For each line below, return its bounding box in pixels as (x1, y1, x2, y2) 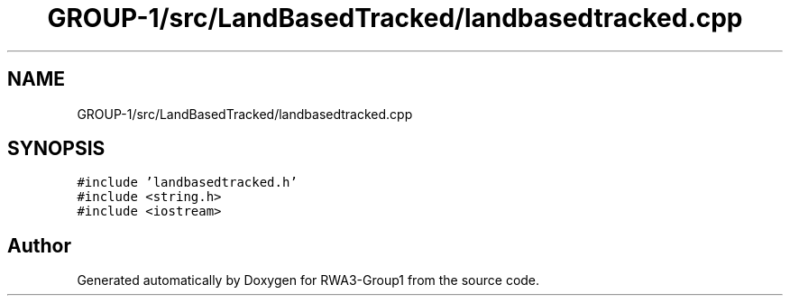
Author (7, 234, 71, 257)
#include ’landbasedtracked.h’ (77, 175, 298, 190)
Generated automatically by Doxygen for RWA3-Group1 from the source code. (77, 272, 540, 289)
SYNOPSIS (7, 137, 106, 161)
